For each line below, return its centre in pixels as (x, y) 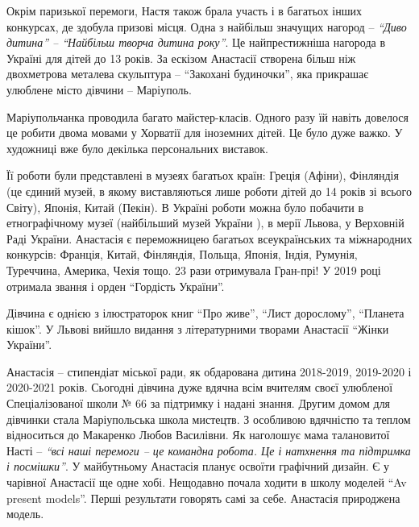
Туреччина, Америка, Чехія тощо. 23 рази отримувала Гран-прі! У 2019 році (194, 270)
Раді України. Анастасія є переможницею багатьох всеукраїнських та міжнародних (209, 238)
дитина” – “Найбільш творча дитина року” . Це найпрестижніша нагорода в (196, 42)
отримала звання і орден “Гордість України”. (116, 286)
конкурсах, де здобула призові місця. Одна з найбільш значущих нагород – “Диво (207, 26)
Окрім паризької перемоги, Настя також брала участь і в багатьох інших (184, 10)
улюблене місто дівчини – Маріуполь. (99, 89)
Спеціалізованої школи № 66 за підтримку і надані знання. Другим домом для (199, 403)
